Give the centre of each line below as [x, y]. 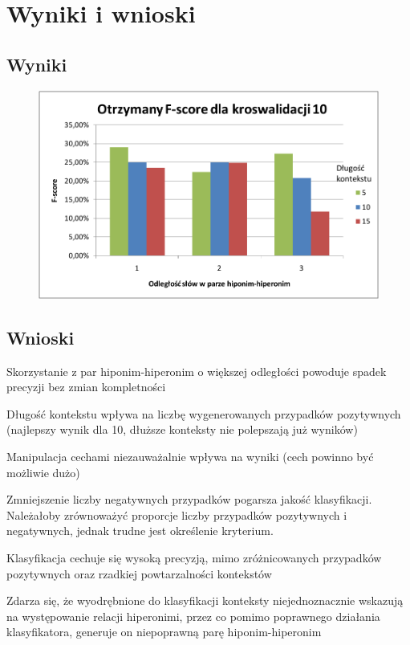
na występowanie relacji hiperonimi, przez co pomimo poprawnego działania [193, 616]
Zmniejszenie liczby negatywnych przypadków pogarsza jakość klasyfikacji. [189, 499]
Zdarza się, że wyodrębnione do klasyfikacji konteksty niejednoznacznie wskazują [205, 600]
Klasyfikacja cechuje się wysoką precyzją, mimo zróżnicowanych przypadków [194, 557]
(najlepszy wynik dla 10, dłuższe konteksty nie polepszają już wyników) [182, 429]
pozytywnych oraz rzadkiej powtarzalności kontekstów [139, 573]
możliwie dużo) [43, 472]
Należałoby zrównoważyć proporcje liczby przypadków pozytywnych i [177, 514]
